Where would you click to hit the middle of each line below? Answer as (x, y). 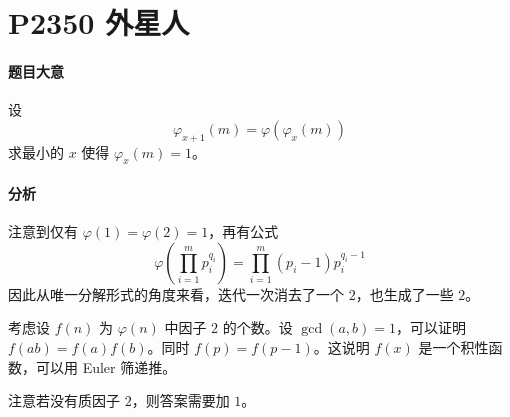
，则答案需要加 (180, 400)
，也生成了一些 (404, 293)
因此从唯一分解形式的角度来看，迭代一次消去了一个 (176, 293)
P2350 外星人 (99, 22)
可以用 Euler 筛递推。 (106, 366)
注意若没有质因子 (64, 400)
